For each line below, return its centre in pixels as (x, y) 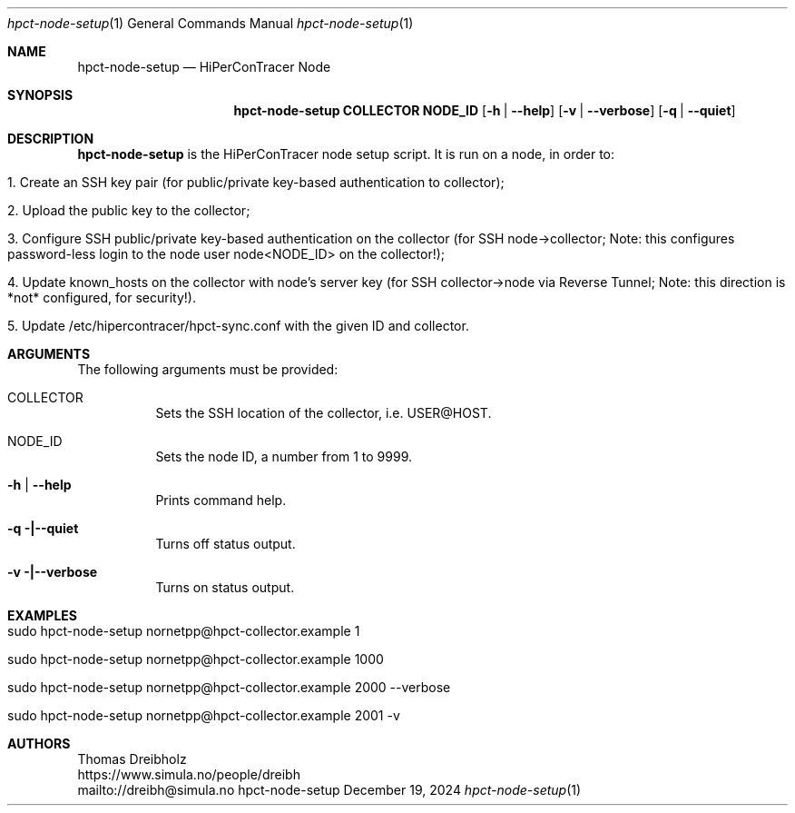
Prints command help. (221, 500)
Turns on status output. (225, 587)
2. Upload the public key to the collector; (129, 210)
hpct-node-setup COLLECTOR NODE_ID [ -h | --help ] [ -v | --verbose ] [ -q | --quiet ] (485, 110)
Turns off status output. (226, 544)
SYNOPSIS (40, 95)
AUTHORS (39, 744)
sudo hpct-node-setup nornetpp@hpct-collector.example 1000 (196, 659)
